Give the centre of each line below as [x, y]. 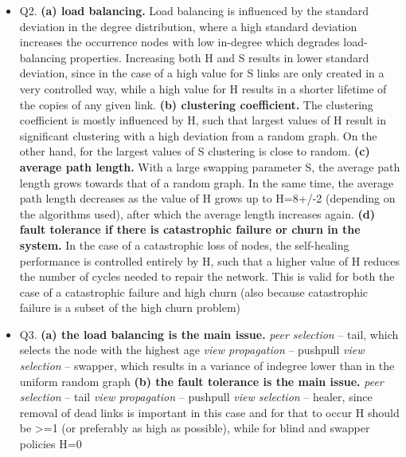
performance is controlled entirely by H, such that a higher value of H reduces [210, 260]
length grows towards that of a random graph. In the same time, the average [207, 182]
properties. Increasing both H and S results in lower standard [219, 57]
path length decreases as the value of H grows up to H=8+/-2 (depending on [207, 198]
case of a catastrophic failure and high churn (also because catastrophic [194, 292]
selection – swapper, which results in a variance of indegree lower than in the [207, 366]
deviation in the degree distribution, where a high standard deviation [188, 26]
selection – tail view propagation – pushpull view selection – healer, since [196, 397]
